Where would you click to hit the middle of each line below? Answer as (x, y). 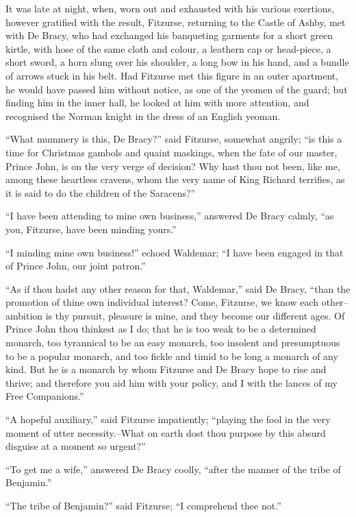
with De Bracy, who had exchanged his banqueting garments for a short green (169, 35)
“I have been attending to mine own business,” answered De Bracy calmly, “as (170, 216)
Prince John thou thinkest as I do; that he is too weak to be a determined (161, 329)
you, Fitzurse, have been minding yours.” (91, 229)
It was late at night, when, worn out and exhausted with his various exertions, (170, 8)
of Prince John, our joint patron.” (76, 266)
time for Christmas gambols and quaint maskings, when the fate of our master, (171, 152)
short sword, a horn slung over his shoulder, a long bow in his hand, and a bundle (177, 62)
